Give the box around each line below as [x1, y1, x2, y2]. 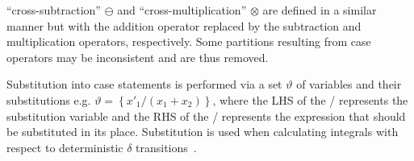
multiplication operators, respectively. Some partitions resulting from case [6, 33, 371, 50]
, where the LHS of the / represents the [212, 91, 408, 108]
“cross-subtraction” [6, 2, 101, 18]
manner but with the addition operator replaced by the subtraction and [6, 17, 362, 34]
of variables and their [296, 76, 402, 93]
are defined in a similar [262, 2, 377, 18]
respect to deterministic [6, 138, 123, 155]
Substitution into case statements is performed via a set [6, 76, 282, 93]
